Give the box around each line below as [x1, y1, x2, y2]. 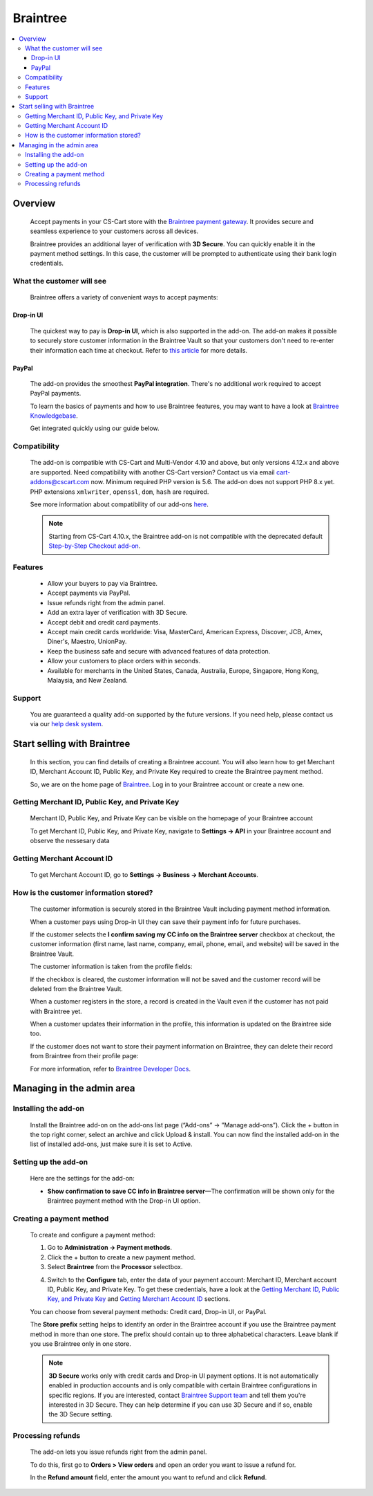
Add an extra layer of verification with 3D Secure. [47, 609, 188, 617]
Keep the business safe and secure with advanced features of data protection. [47, 647, 271, 655]
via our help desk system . [30, 720, 104, 728]
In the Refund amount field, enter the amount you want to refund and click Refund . [30, 1473, 267, 1481]
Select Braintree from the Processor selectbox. [47, 1263, 183, 1271]
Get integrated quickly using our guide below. [30, 424, 160, 432]
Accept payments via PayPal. [47, 589, 131, 598]
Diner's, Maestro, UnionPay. [47, 637, 127, 646]
